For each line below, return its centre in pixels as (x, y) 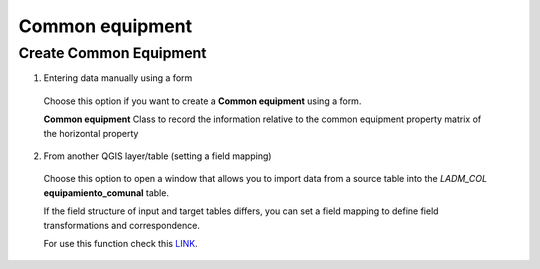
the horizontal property (91, 133)
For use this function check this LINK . (121, 243)
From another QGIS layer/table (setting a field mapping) (157, 156)
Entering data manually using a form (118, 78)
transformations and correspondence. (121, 225)
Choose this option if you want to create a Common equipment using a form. (202, 101)
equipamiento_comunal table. (106, 192)
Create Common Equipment (112, 53)
